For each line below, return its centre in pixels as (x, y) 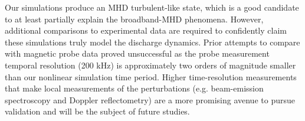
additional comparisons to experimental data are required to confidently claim (146, 30)
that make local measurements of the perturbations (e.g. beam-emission (134, 88)
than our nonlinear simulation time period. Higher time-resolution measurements (151, 76)
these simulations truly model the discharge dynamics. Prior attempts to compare (152, 42)
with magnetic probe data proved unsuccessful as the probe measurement (137, 53)
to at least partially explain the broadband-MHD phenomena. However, (134, 19)
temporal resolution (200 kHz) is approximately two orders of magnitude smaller (150, 65)
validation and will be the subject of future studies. (97, 111)
